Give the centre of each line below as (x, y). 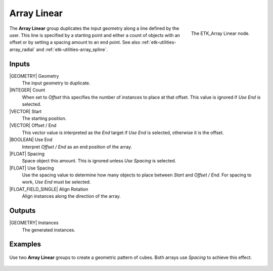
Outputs (22, 211)
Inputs (20, 64)
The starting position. (44, 118)
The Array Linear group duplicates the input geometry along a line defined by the (94, 28)
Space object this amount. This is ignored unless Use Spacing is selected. (99, 161)
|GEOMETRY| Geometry (34, 76)
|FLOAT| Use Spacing (32, 168)
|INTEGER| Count (27, 90)
